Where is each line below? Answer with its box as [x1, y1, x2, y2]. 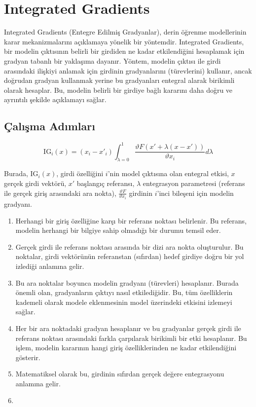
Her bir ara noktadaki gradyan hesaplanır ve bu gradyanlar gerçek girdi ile [15, 323, 241, 333]
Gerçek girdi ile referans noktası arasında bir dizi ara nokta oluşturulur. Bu [15, 241, 244, 252]
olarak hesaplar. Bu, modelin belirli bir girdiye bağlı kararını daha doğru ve [4, 84, 233, 95]
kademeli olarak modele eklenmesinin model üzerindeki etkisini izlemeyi [15, 296, 232, 307]
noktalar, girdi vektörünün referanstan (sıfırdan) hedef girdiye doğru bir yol [15, 251, 244, 261]
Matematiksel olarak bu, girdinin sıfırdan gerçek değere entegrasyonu [15, 369, 224, 379]
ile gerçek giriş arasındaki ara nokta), [4, 187, 116, 198]
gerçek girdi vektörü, [4, 178, 67, 188]
